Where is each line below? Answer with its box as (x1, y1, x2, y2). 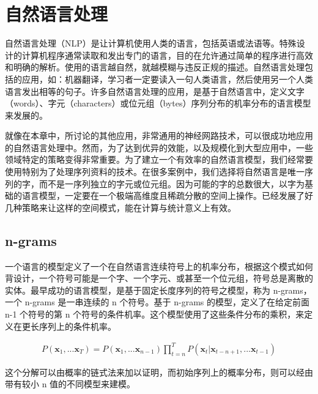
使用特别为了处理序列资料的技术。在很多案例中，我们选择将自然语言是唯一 (5, 165, 305, 178)
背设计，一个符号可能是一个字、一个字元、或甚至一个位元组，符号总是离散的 (5, 272, 313, 284)
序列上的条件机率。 (39, 319, 116, 332)
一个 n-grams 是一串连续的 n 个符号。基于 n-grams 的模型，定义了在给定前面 (5, 295, 309, 308)
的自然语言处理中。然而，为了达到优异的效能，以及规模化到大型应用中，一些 (5, 141, 313, 154)
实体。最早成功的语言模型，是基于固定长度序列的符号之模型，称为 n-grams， (5, 283, 312, 296)
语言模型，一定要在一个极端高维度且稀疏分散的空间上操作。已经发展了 (21, 189, 305, 202)
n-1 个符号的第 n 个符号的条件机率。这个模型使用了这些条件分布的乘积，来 (5, 308, 305, 321)
